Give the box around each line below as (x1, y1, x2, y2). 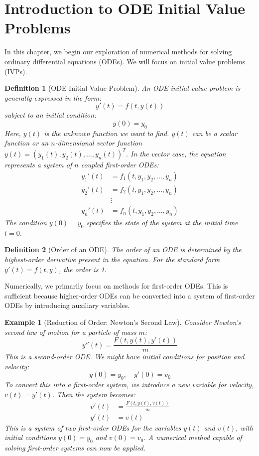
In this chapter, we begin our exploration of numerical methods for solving (4, 46, 232, 57)
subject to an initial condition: (4, 110, 97, 120)
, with (236, 422, 253, 433)
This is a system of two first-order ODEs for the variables (4, 422, 181, 433)
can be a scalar (192, 128, 238, 138)
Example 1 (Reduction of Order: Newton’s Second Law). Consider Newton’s (4, 317, 241, 327)
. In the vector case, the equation (126, 149, 226, 159)
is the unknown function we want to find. (44, 128, 169, 138)
